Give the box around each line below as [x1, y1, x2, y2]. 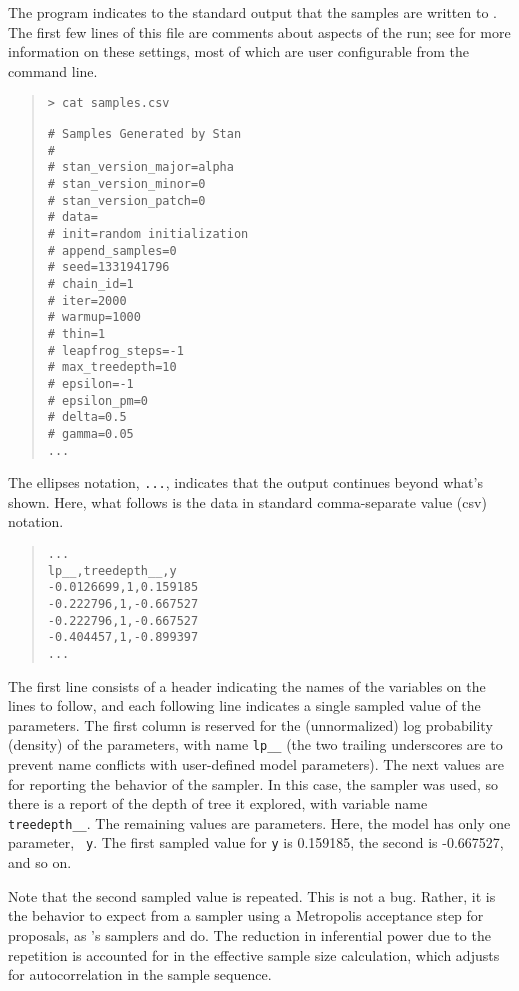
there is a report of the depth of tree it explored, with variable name [8, 793, 428, 814]
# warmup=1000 [47, 310, 141, 325]
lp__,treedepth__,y [47, 563, 177, 578]
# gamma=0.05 [47, 426, 134, 441]
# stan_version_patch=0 [47, 193, 206, 208]
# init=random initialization [47, 226, 249, 241]
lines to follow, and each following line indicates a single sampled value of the [8, 695, 481, 716]
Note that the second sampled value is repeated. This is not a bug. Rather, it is [8, 885, 496, 906]
